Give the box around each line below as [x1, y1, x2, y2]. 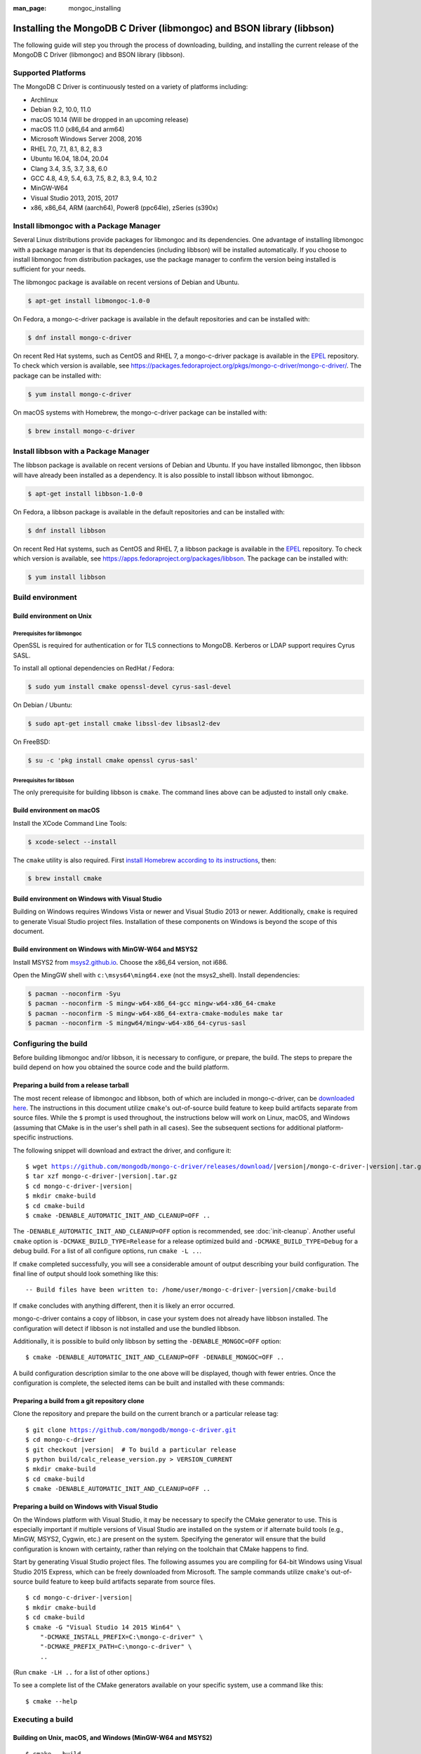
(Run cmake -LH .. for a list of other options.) [13, 1668, 150, 1677]
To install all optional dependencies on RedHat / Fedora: [13, 664, 175, 673]
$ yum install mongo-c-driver [27, 390, 132, 398]
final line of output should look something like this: [13, 1269, 159, 1278]
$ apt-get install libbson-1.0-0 [27, 490, 143, 497]
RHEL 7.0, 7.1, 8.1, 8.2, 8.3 [30, 145, 103, 153]
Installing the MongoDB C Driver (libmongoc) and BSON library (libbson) [13, 22, 335, 34]
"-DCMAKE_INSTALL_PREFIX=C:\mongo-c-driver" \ [39, 1633, 203, 1641]
